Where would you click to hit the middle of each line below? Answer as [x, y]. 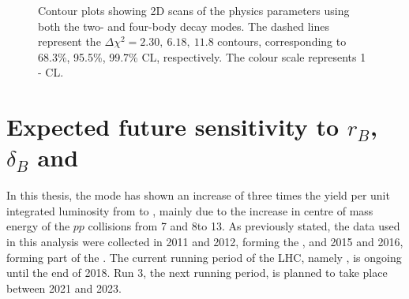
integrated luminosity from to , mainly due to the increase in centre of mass [190, 210]
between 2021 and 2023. [64, 288]
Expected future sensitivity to [173, 127]
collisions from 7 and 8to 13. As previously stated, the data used [244, 226]
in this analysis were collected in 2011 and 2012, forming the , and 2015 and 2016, [205, 242]
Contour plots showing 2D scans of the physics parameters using [194, 10]
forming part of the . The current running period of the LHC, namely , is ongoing [204, 257]
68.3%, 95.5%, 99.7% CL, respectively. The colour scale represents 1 [202, 56]
